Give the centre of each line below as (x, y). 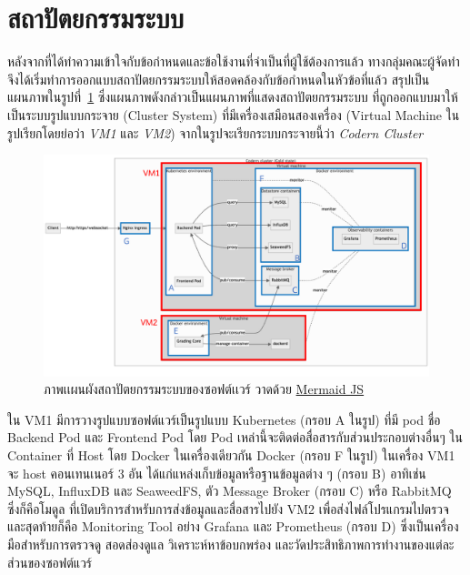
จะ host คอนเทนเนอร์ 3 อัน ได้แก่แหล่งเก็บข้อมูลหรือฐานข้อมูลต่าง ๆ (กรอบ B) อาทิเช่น (217, 473)
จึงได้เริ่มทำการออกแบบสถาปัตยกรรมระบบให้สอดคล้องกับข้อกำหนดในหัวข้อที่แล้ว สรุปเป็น (219, 79)
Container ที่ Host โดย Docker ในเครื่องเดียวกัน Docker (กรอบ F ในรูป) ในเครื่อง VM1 (231, 454)
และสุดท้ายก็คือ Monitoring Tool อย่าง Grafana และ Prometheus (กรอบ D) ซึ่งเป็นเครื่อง (233, 526)
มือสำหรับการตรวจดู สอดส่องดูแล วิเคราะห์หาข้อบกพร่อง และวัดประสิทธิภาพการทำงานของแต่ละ (231, 544)
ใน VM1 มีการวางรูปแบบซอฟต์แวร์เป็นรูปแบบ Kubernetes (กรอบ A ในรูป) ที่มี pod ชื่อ (224, 419)
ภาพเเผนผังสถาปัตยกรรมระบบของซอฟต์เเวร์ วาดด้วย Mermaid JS (204, 389)
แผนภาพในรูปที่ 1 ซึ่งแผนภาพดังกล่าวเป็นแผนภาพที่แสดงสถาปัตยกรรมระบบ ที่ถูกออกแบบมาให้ (233, 97)
